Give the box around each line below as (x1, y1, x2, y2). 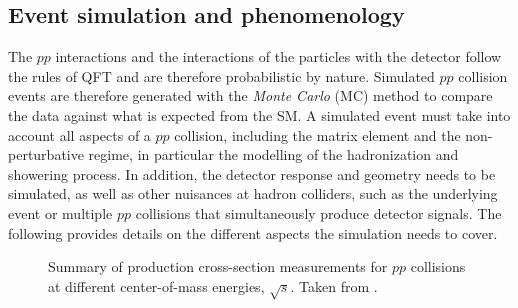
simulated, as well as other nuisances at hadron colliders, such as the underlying (8, 183, 498, 204)
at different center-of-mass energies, (48, 275, 265, 296)
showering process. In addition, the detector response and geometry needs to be (8, 163, 496, 184)
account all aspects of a (8, 124, 151, 145)
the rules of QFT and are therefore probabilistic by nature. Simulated (8, 65, 435, 86)
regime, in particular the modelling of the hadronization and (88, 144, 459, 165)
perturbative (8, 144, 84, 165)
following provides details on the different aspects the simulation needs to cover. (8, 222, 498, 243)
